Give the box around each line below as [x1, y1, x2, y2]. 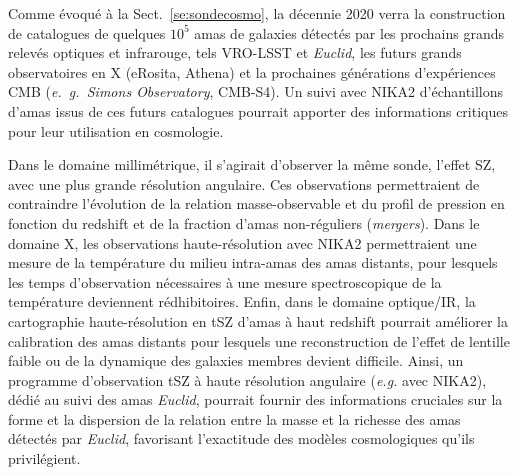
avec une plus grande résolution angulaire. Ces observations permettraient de [8, 173, 480, 194]
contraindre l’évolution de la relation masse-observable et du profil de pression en [8, 193, 505, 214]
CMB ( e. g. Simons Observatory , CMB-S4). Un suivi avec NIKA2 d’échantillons [8, 81, 504, 102]
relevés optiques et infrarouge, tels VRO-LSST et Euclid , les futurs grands [8, 42, 462, 63]
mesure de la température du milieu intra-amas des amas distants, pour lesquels [8, 252, 498, 273]
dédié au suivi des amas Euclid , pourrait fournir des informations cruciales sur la [8, 389, 503, 410]
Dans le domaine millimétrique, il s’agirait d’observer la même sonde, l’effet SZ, [8, 154, 496, 175]
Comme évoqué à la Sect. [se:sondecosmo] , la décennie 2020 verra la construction [8, 3, 506, 23]
